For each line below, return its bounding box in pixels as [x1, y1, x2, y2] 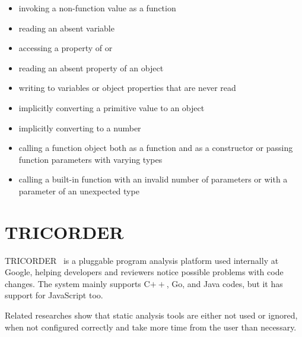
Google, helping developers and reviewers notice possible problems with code [5, 266, 284, 278]
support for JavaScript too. [5, 289, 103, 301]
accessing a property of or [18, 42, 113, 54]
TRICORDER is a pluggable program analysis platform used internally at [5, 254, 279, 266]
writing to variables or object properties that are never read [18, 81, 236, 94]
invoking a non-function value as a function [18, 2, 176, 14]
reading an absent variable [18, 21, 115, 34]
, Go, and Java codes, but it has [166, 277, 283, 289]
